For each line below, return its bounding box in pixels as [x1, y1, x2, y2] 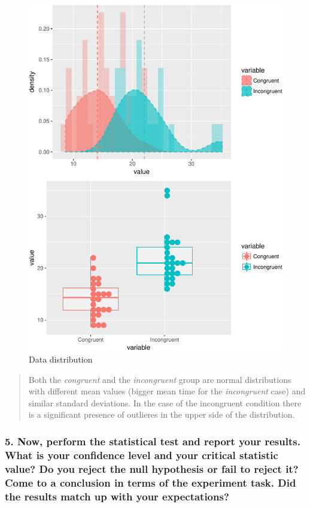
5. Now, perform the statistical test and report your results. [5, 433, 300, 448]
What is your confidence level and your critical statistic [5, 447, 278, 462]
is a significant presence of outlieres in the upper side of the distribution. [28, 408, 295, 421]
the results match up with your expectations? [5, 488, 229, 503]
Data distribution [29, 352, 93, 365]
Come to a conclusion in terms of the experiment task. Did [5, 475, 296, 490]
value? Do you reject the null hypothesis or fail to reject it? [5, 461, 299, 476]
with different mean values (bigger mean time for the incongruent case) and [28, 385, 306, 397]
